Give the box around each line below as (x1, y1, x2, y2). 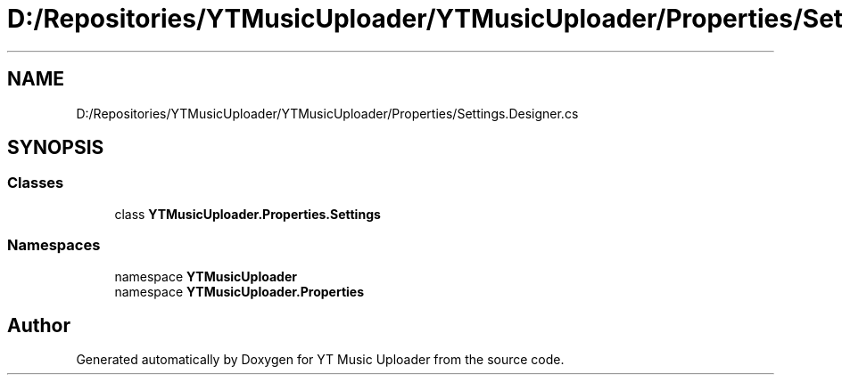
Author (7, 313, 70, 337)
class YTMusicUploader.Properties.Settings (114, 206, 381, 222)
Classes (7, 174, 64, 192)
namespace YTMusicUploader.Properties (114, 283, 364, 299)
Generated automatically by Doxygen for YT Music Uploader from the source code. (76, 352, 565, 368)
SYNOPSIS (7, 136, 104, 159)
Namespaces (7, 236, 101, 255)
